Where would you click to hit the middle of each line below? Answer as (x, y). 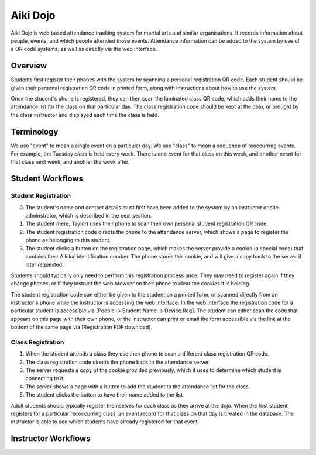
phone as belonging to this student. (68, 240)
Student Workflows (47, 179)
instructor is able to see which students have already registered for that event (104, 422)
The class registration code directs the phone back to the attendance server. (118, 362)
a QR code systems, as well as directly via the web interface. (84, 49)
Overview (29, 66)
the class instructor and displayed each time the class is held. (85, 115)
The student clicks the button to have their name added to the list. (105, 395)
